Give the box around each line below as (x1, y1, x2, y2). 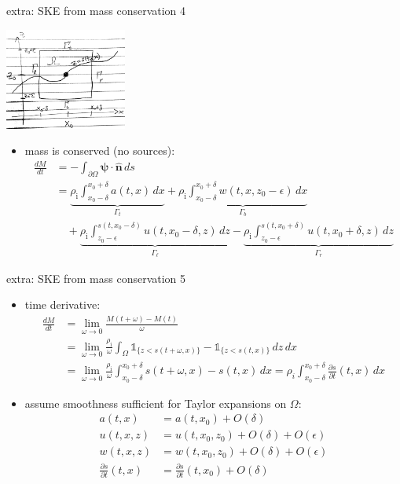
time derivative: (24, 296, 101, 313)
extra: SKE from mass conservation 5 (6, 269, 186, 286)
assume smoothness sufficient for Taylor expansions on (24, 394, 287, 411)
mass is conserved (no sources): (24, 142, 175, 159)
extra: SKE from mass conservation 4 (6, 2, 186, 18)
